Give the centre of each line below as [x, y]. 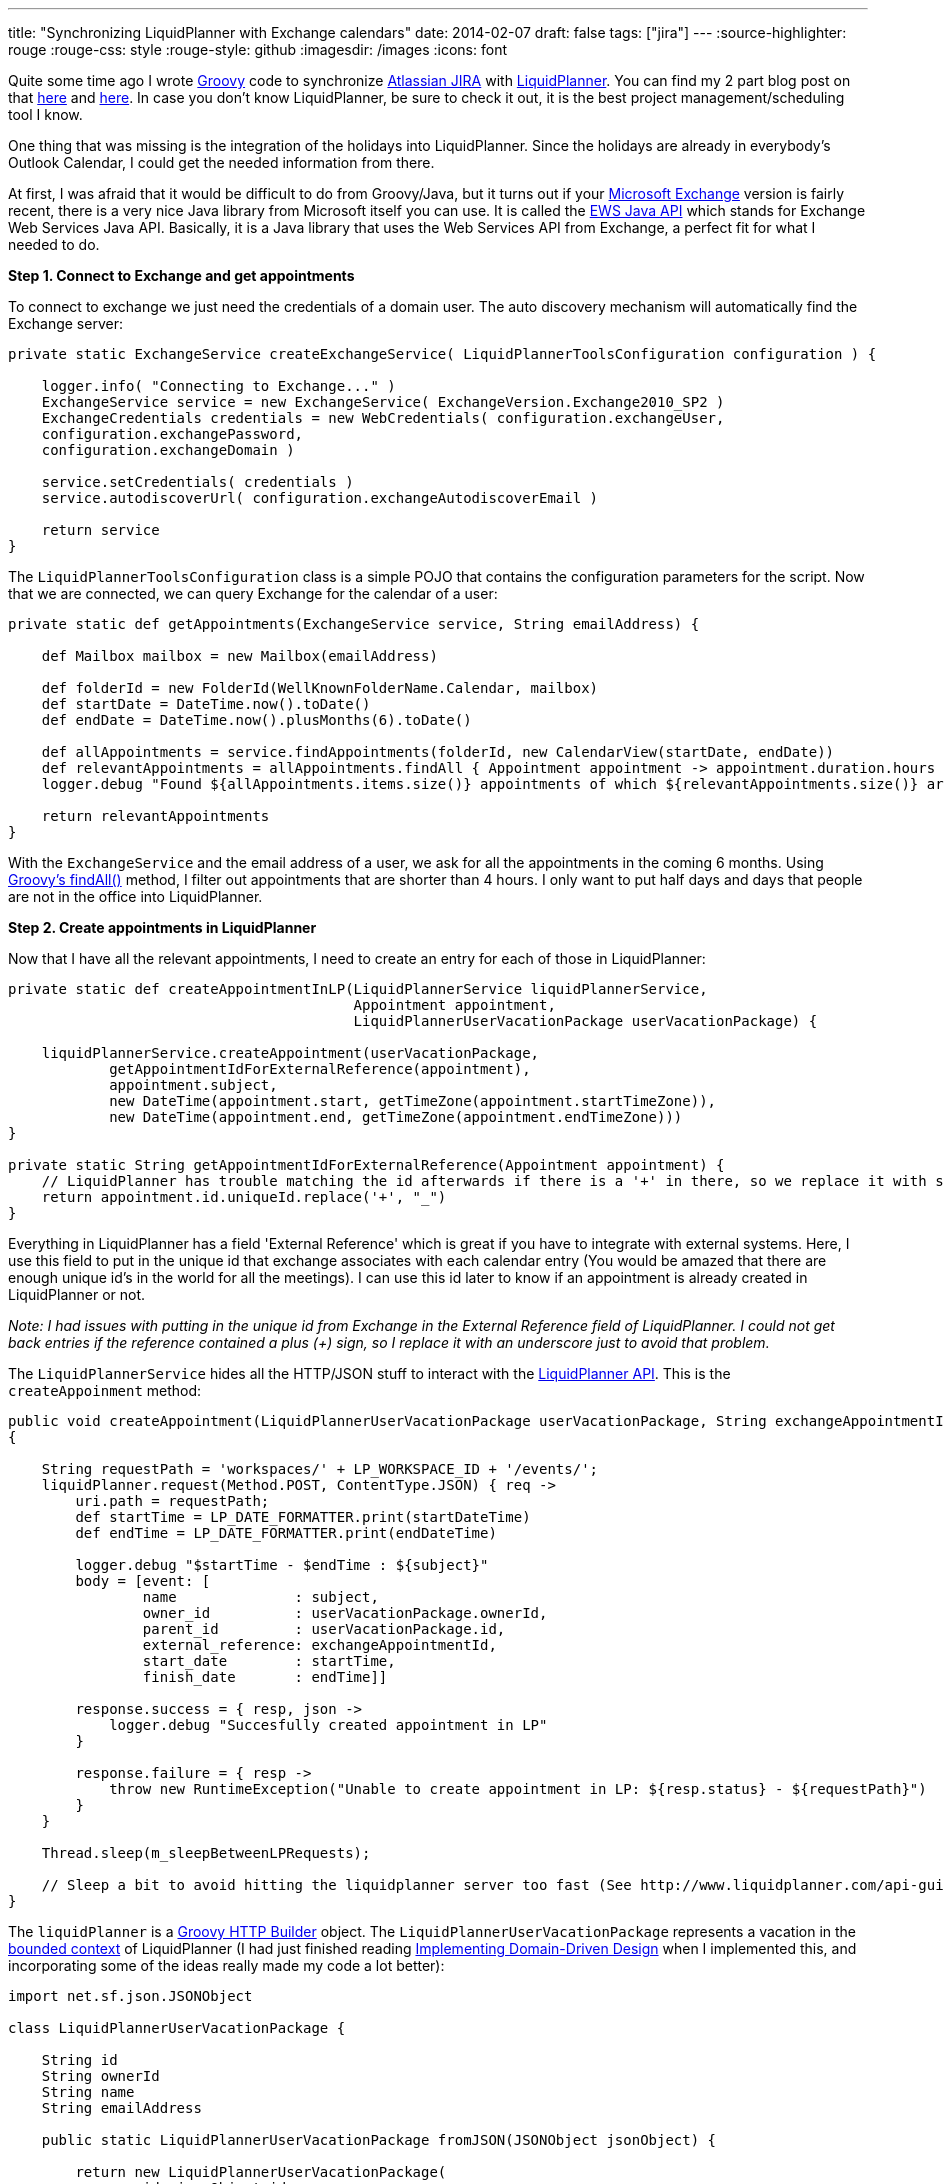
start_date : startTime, [269, 1661]
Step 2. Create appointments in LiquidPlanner [162, 927]
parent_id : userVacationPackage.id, [324, 1629]
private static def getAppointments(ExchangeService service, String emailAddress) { [354, 624]
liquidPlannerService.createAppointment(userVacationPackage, [290, 1053]
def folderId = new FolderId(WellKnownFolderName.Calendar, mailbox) [320, 688]
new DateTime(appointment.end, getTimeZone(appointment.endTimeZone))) [396, 1117]
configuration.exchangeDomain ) [168, 450]
